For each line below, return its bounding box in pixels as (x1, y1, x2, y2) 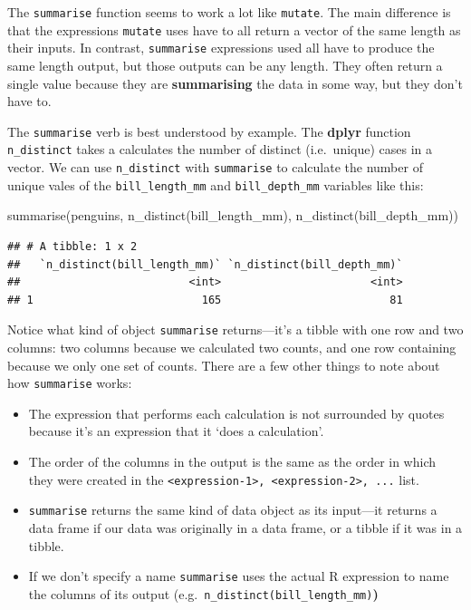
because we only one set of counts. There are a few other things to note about (7, 355, 440, 374)
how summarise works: (7, 373, 132, 392)
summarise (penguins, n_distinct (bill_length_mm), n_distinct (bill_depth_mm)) (7, 206, 458, 225)
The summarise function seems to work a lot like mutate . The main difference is (7, 3, 451, 21)
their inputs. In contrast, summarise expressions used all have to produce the (7, 38, 435, 57)
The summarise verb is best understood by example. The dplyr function (7, 121, 411, 140)
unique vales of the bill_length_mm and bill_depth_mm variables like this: (7, 175, 424, 194)
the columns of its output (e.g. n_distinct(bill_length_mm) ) (28, 584, 379, 603)
